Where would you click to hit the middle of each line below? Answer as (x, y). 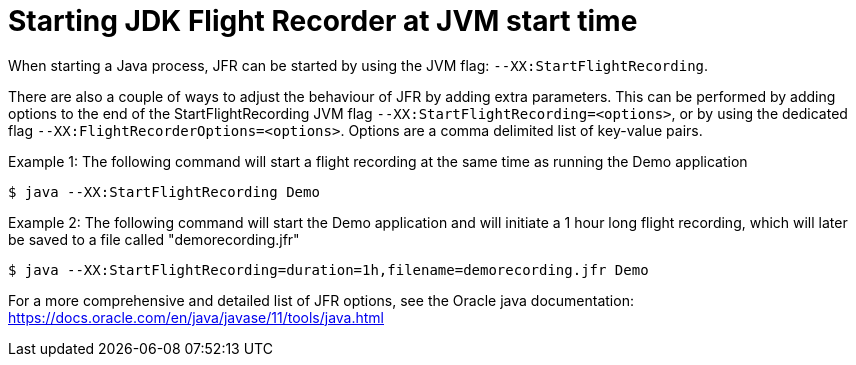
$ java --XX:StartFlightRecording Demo (164, 191)
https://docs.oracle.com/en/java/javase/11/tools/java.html (196, 317)
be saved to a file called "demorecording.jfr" (154, 239)
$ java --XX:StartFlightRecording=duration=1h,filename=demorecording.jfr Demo (328, 269)
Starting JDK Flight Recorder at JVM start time (323, 21)
